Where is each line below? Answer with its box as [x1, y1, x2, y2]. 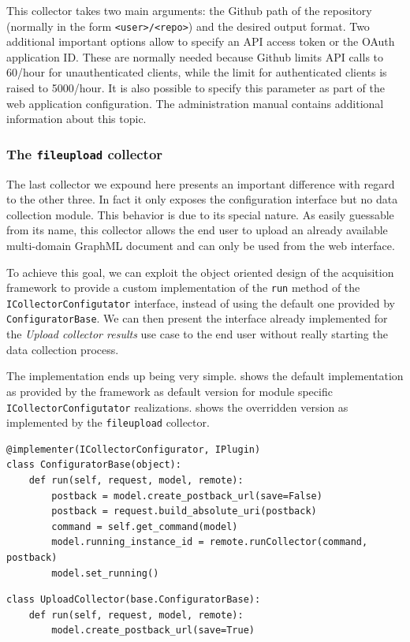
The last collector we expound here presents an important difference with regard [6, 175, 395, 192]
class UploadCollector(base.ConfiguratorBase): [6, 594, 261, 606]
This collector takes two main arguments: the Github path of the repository [6, 2, 372, 18]
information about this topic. [6, 110, 147, 127]
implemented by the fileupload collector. [6, 414, 210, 431]
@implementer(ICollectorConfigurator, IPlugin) [6, 443, 261, 455]
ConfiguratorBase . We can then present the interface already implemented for [6, 310, 388, 327]
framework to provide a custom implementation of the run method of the [6, 279, 360, 296]
